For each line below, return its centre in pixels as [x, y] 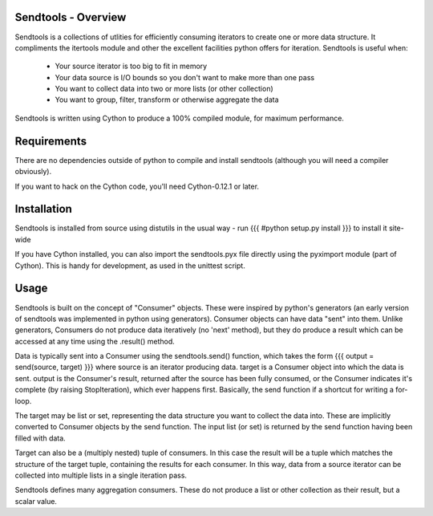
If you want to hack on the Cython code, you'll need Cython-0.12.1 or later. [137, 186]
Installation [43, 209]
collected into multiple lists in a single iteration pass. [101, 475]
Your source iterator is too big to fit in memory [131, 66]
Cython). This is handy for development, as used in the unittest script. [130, 266]
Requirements [51, 141]
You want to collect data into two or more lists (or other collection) [164, 89]
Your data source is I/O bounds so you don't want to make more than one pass [185, 77]
